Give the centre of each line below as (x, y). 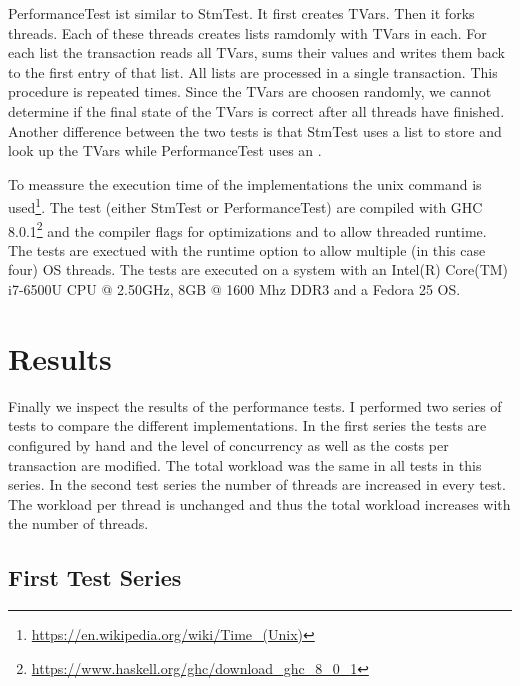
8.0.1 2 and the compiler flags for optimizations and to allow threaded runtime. (247, 229)
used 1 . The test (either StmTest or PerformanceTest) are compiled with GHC (245, 205)
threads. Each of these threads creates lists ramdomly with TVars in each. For (247, 32)
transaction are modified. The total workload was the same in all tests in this (245, 464)
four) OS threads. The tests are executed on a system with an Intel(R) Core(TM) (258, 269)
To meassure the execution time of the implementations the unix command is (245, 183)
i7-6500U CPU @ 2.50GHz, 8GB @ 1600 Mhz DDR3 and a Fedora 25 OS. (234, 289)
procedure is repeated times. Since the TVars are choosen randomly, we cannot (250, 91)
